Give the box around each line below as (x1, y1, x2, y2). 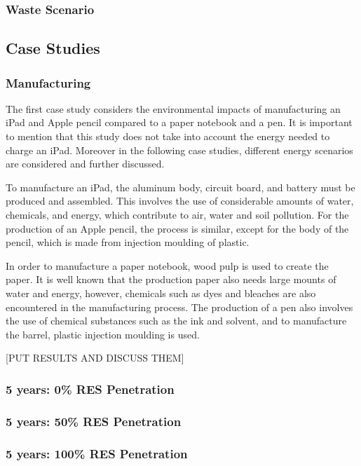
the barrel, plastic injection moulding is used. (6, 327, 200, 341)
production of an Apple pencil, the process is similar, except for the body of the (6, 221, 349, 235)
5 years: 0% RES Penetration (6, 380, 175, 397)
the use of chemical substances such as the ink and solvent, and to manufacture (6, 313, 347, 328)
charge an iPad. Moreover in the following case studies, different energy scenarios (6, 142, 353, 157)
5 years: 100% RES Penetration (6, 444, 188, 462)
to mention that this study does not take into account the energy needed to (6, 129, 330, 144)
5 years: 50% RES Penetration (6, 412, 182, 430)
